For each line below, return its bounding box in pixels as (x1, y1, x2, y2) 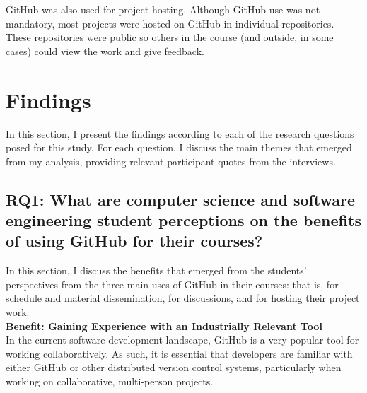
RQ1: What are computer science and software (6, 188, 356, 210)
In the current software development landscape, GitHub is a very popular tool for (6, 332, 359, 347)
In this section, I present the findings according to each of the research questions (6, 126, 354, 141)
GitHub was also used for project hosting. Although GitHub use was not (6, 2, 320, 16)
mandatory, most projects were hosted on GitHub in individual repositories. (6, 16, 334, 30)
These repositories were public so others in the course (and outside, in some (6, 30, 334, 45)
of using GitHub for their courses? (6, 230, 263, 252)
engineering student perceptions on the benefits (6, 209, 361, 231)
